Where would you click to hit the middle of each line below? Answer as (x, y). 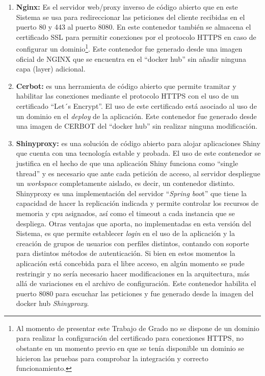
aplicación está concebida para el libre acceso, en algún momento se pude (130, 263)
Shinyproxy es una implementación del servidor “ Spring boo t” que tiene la (131, 193)
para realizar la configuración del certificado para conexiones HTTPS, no (130, 338)
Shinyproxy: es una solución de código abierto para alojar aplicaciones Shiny (138, 143)
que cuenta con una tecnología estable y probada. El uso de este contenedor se (138, 153)
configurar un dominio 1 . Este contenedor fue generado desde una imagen (129, 48)
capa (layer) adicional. (51, 69)
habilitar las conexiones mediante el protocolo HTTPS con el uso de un (127, 96)
